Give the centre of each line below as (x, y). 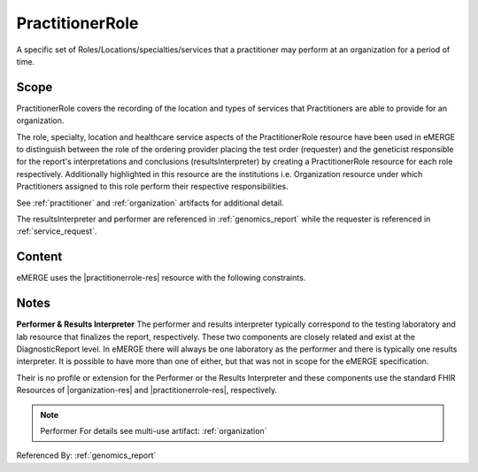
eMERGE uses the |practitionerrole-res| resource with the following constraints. (161, 278)
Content (39, 257)
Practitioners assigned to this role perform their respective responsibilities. (152, 187)
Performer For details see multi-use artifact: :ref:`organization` (154, 430)
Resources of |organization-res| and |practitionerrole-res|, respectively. (147, 391)
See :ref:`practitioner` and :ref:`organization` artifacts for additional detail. (150, 203)
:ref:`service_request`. (57, 231)
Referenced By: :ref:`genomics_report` (86, 455)
